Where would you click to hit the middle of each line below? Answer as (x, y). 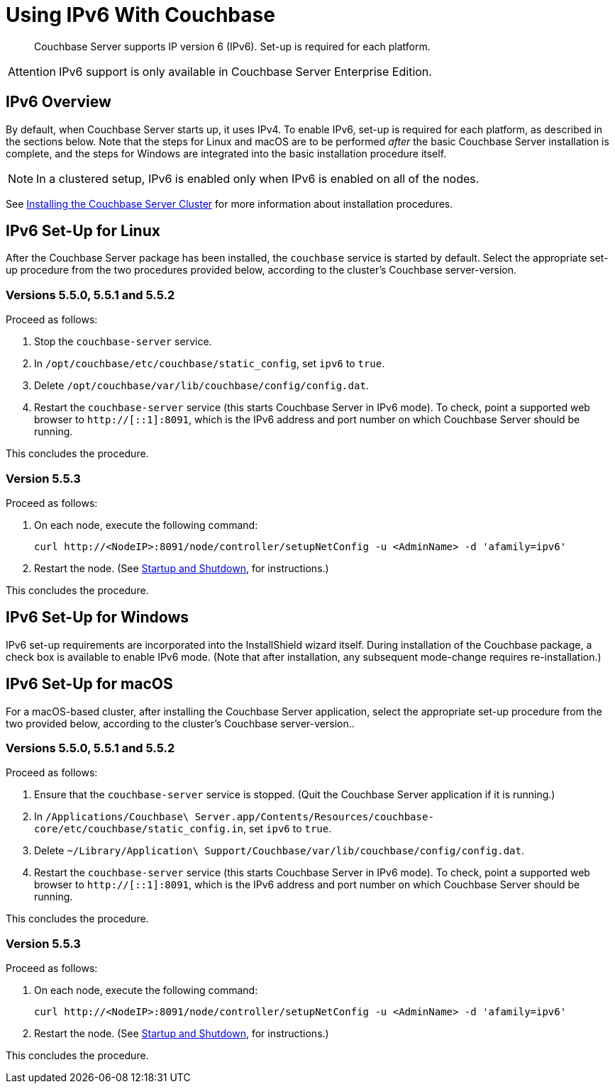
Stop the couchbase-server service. (123, 342)
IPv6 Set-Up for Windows (98, 618)
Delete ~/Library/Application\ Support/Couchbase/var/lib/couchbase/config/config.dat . (279, 851)
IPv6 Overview (59, 102)
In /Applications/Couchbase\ (112, 817)
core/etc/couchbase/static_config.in (139, 829)
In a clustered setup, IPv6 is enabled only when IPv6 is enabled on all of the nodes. (258, 178)
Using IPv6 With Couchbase (140, 15)
